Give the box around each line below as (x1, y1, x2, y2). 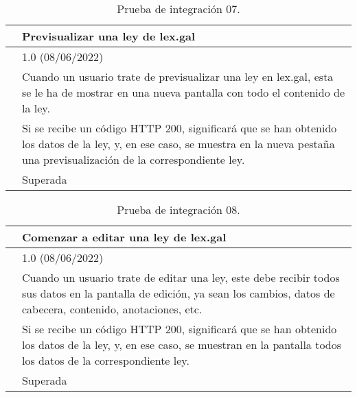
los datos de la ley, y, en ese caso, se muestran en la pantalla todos (22, 337, 342, 352)
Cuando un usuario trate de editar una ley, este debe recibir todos (22, 269, 340, 285)
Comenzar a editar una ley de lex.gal (22, 229, 227, 245)
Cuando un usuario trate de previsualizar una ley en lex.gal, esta (22, 69, 334, 84)
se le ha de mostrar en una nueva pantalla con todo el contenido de (22, 84, 345, 100)
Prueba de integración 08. (117, 202, 240, 217)
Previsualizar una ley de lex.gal (22, 28, 196, 44)
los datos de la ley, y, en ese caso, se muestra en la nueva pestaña (22, 136, 335, 152)
